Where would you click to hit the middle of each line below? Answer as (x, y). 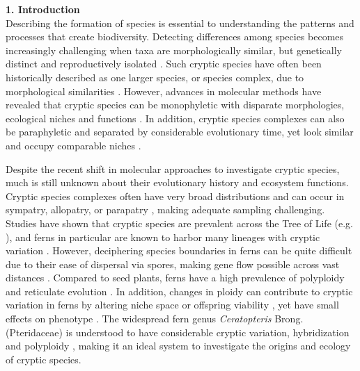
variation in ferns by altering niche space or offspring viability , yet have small (172, 305)
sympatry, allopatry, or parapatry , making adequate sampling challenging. (165, 209)
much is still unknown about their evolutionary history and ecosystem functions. (177, 182)
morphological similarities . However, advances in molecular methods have (164, 91)
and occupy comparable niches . (73, 145)
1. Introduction (43, 9)
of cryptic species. (44, 359)
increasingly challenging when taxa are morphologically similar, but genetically (174, 50)
